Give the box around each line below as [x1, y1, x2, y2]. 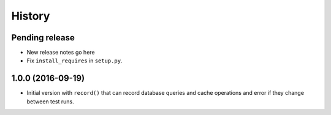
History [11, 9, 50, 23]
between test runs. [26, 98, 75, 105]
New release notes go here [26, 49, 95, 56]
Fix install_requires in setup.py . [26, 57, 123, 64]
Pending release [11, 32, 75, 43]
